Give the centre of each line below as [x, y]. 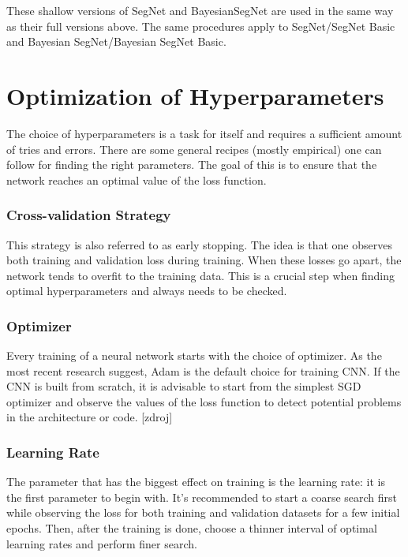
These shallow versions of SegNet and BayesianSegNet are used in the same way [200, 10]
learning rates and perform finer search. [102, 543]
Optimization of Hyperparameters [195, 95]
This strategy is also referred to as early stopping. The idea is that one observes [199, 244]
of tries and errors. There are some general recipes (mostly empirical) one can [194, 149]
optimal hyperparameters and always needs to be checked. [147, 291]
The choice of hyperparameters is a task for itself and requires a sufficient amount [204, 133]
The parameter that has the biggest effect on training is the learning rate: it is [196, 482]
